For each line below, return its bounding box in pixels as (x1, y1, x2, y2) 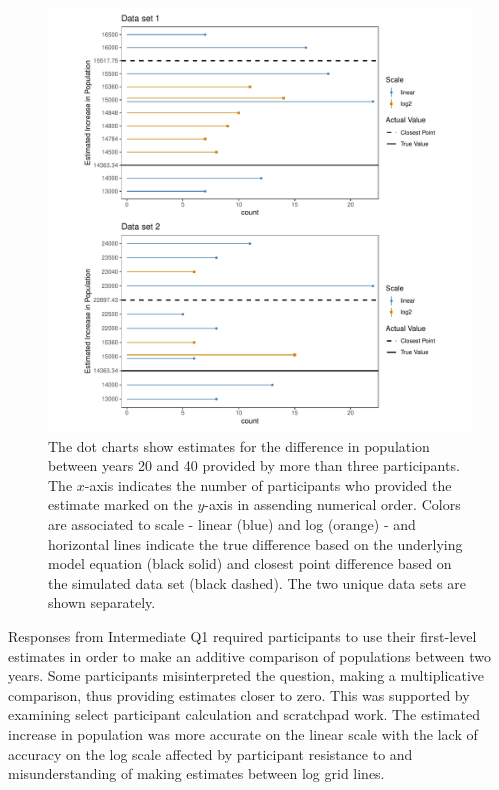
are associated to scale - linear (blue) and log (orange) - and (48, 513, 416, 534)
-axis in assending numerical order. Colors (204, 494, 461, 515)
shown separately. (48, 592, 156, 613)
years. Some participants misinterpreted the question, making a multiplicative (8, 665, 485, 686)
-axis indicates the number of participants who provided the (84, 474, 452, 495)
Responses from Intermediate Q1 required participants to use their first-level (8, 625, 477, 646)
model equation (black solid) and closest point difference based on (48, 553, 452, 574)
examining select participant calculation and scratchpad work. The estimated (8, 704, 481, 725)
